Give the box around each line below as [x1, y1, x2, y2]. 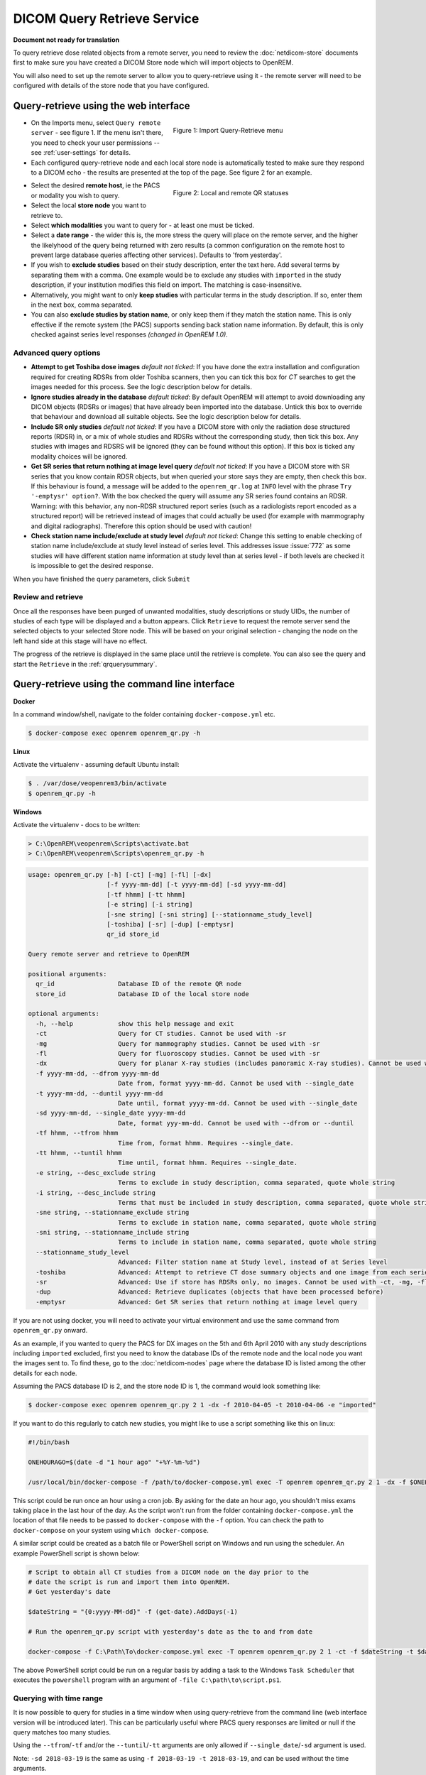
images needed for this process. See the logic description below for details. [31, 383, 252, 391]
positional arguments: [28, 970, 107, 978]
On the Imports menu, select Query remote [31, 119, 161, 127]
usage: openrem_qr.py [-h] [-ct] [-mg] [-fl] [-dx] [28, 870, 212, 879]
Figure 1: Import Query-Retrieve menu [173, 126, 283, 134]
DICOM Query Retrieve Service [13, 11, 200, 26]
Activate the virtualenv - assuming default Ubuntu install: [13, 760, 180, 769]
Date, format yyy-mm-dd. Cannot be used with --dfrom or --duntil [117, 1119, 354, 1127]
